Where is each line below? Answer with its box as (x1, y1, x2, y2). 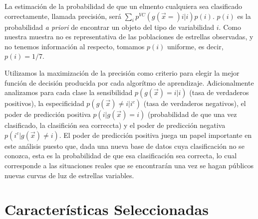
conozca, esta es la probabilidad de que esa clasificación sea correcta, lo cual (4, 150, 237, 161)
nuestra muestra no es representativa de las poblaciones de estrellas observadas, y (4, 31, 254, 42)
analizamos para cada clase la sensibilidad (4, 87, 133, 98)
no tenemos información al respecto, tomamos (4, 41, 145, 51)
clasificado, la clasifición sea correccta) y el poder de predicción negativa (4, 120, 226, 130)
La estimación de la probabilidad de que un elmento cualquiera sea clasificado (4, 1, 243, 11)
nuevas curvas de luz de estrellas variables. (4, 170, 134, 180)
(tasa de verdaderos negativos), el (143, 98, 246, 109)
